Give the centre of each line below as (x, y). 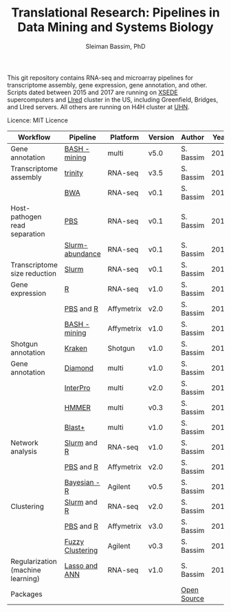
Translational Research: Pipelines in (115, 13)
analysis (24, 451)
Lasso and (81, 565)
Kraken (76, 348)
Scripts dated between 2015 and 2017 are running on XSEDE (93, 92)
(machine (26, 570)
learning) (25, 578)
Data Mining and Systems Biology (115, 27)
